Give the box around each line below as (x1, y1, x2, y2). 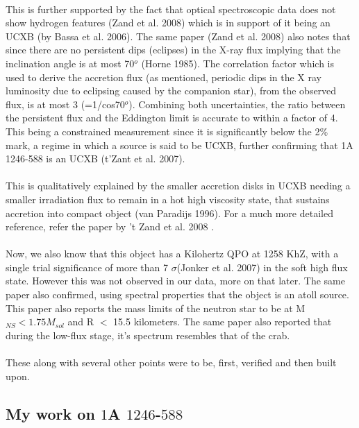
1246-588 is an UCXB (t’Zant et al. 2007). (6, 151, 185, 166)
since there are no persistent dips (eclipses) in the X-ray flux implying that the (6, 42, 341, 57)
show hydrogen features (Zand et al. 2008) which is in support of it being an (6, 15, 331, 30)
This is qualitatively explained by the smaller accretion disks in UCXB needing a (6, 178, 351, 193)
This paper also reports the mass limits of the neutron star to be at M (6, 300, 306, 315)
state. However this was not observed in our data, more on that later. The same (6, 273, 345, 288)
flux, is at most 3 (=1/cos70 (6, 96, 125, 111)
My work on (6, 402, 95, 424)
